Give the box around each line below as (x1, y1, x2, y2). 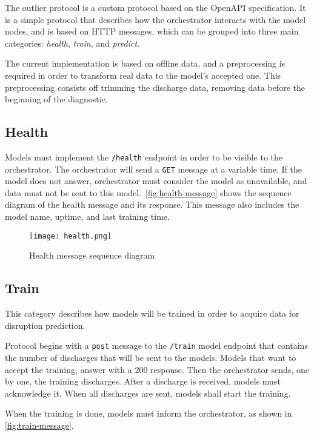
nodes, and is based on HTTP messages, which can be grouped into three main (5, 25, 299, 38)
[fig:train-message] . (5, 418, 74, 431)
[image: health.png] (29, 231, 112, 240)
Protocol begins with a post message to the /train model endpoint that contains (5, 339, 308, 352)
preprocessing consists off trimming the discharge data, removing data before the (5, 81, 305, 93)
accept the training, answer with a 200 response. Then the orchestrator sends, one (5, 363, 309, 375)
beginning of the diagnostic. (5, 93, 108, 105)
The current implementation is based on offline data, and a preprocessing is (5, 57, 286, 70)
